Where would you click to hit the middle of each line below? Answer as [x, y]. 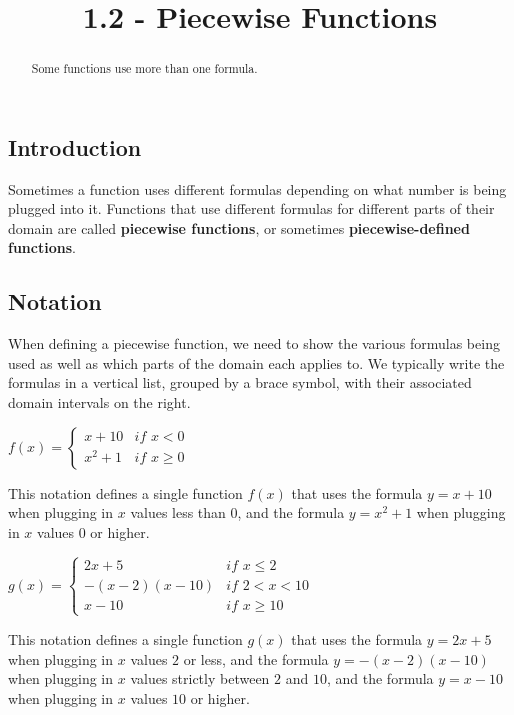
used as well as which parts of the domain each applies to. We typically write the [256, 362]
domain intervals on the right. [99, 402]
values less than [178, 512]
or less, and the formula [256, 658]
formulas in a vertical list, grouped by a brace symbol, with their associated [240, 382]
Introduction [75, 146]
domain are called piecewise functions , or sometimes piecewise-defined [239, 227]
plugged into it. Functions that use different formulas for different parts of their [251, 208]
